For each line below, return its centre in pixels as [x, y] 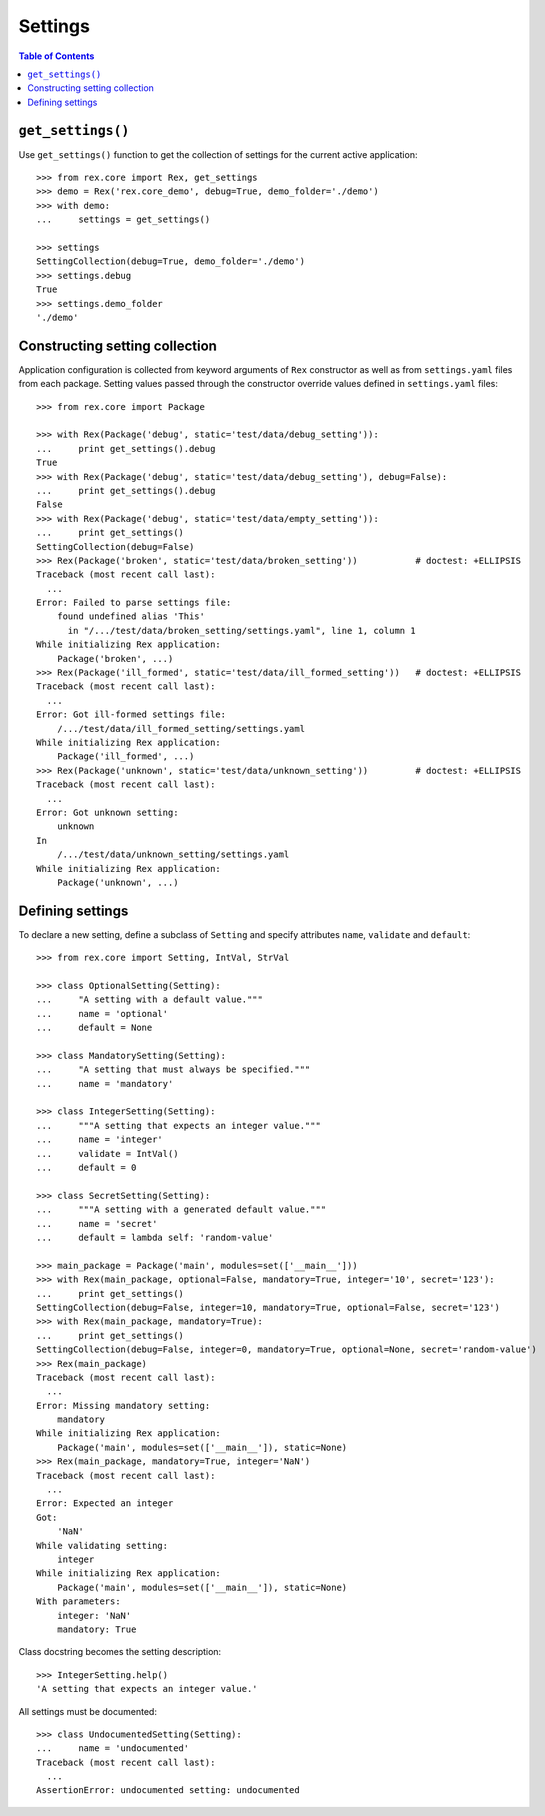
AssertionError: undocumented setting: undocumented [168, 1790]
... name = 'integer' [100, 1139]
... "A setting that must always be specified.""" [173, 1069]
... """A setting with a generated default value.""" [181, 1209]
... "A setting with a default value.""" [150, 999]
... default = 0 [86, 1168]
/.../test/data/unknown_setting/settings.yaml [173, 854]
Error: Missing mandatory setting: [123, 1405]
